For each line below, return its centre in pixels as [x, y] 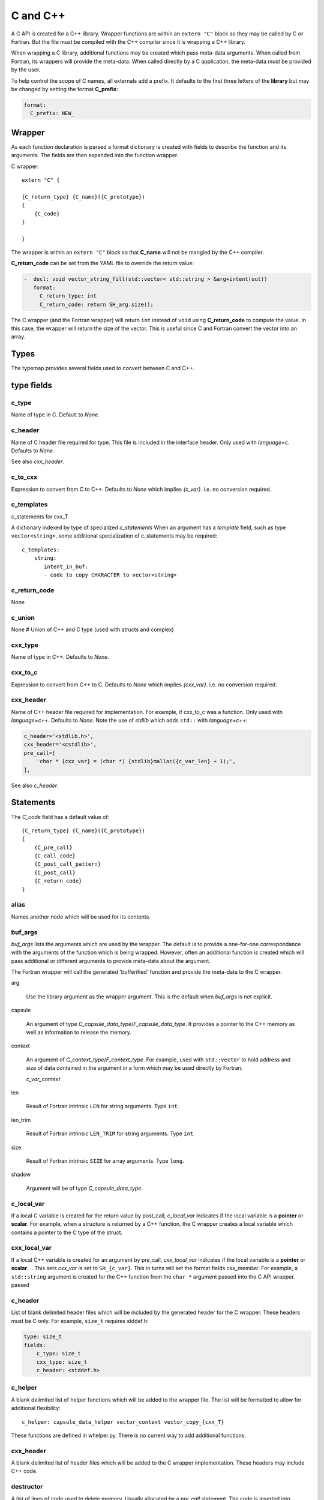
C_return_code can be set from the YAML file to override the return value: [103, 263]
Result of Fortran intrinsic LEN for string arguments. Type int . [103, 1106]
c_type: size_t [58, 1354]
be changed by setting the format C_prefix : [64, 89]
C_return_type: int [68, 296]
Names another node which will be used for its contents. [81, 916]
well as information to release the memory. [79, 1033]
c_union [23, 617]
